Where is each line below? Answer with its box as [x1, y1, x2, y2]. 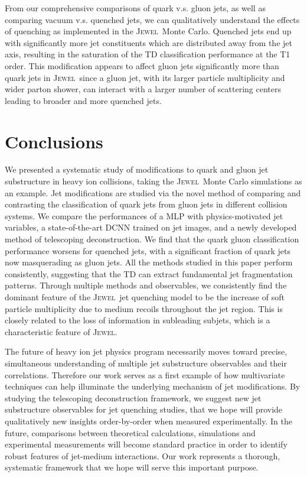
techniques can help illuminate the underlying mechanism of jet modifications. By [5, 380, 301, 392]
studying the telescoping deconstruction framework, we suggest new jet [5, 391, 262, 404]
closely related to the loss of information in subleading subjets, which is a [5, 314, 270, 326]
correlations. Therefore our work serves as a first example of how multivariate [5, 368, 285, 381]
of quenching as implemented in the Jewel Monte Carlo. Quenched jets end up [5, 25, 292, 37]
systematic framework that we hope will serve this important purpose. [5, 461, 259, 473]
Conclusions [5, 129, 103, 153]
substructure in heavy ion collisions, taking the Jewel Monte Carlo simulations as [5, 175, 302, 187]
